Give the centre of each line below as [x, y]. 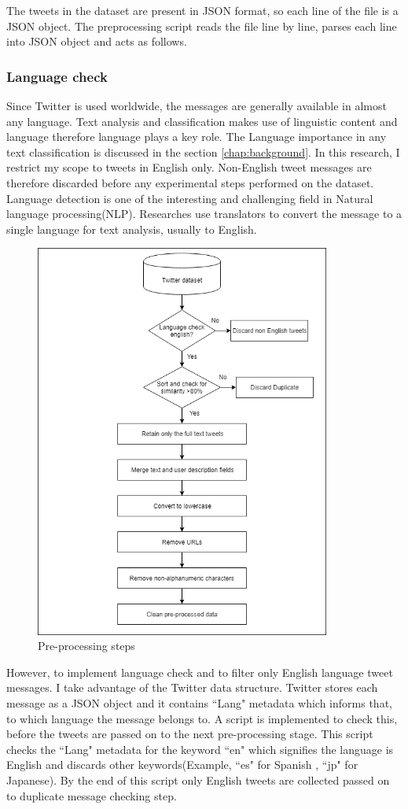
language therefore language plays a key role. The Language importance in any [197, 137]
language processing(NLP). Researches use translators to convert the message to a [204, 214]
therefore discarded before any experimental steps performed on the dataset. [190, 182]
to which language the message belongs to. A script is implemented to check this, [202, 718]
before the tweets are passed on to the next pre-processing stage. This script [190, 734]
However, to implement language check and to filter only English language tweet [200, 672]
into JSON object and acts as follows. [97, 41]
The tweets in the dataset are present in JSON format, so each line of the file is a [202, 10]
